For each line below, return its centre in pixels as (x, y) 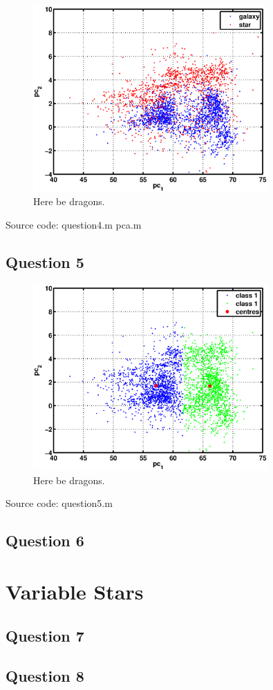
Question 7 (45, 635)
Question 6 (45, 540)
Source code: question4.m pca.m (74, 224)
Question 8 (45, 676)
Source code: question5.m (59, 503)
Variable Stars (75, 591)
